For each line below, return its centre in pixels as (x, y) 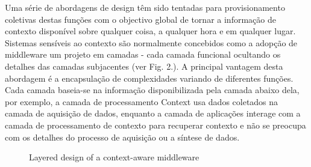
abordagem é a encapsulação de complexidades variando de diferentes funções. (149, 78)
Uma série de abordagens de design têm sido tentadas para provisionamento (145, 7)
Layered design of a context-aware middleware (114, 157)
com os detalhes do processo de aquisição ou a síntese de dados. (122, 137)
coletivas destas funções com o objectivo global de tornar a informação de (140, 19)
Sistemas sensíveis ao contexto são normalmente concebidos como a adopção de (151, 42)
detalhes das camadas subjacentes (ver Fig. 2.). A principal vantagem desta (144, 66)
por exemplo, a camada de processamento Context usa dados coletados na (142, 101)
